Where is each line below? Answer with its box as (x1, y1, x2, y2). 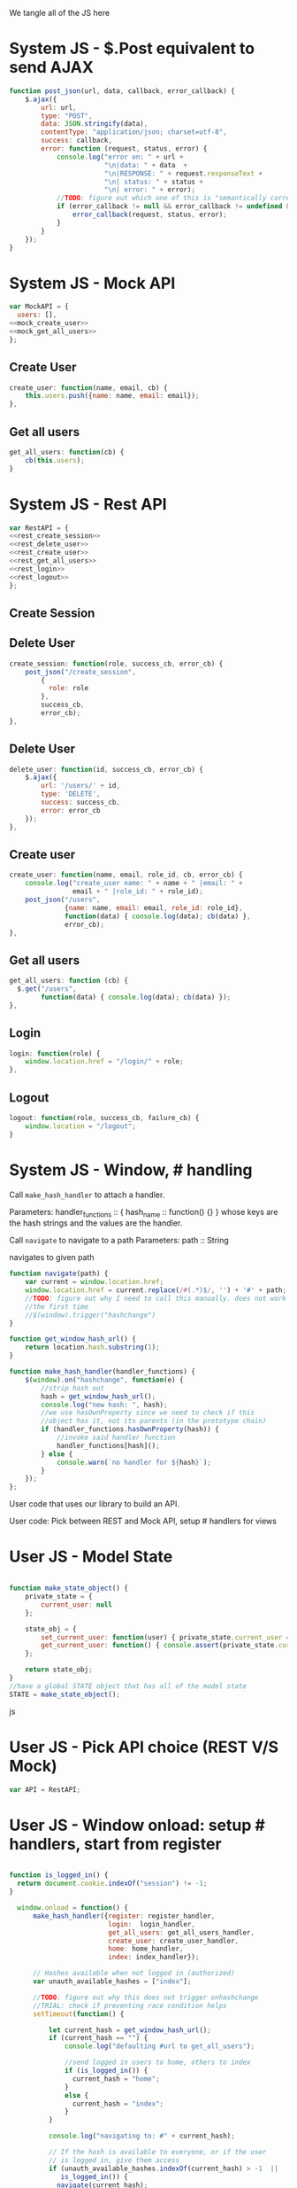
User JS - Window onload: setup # (9, 1815, 265, 1835)
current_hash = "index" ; (72, 2099, 164, 2108)
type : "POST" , (41, 111, 93, 121)
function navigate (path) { (9, 1269, 109, 1279)
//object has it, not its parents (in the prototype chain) (41, 1417, 267, 1426)
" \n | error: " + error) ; (103, 185, 196, 194)
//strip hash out (41, 1383, 104, 1392)
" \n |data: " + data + (103, 160, 188, 169)
